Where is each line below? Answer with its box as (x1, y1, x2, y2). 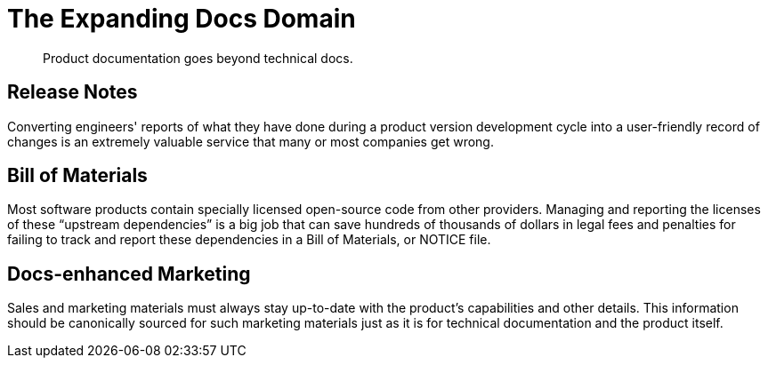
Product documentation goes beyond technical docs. (43, 50, 353, 66)
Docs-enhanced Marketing (7, 262, 251, 285)
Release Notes (7, 81, 138, 104)
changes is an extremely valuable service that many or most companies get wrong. (7, 133, 494, 149)
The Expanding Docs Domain (7, 4, 356, 34)
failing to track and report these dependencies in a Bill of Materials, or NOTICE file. (7, 232, 491, 248)
